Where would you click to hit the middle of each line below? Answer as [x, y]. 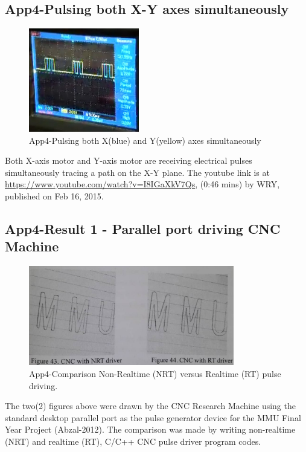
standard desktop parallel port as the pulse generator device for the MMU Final [153, 417]
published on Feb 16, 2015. [54, 195]
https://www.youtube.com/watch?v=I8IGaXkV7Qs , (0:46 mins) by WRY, [142, 184]
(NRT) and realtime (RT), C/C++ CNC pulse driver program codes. [133, 441]
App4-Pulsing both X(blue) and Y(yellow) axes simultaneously [145, 140]
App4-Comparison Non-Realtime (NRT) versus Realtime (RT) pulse [155, 374]
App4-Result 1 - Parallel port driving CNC [143, 228]
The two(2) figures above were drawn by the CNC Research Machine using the [150, 406]
